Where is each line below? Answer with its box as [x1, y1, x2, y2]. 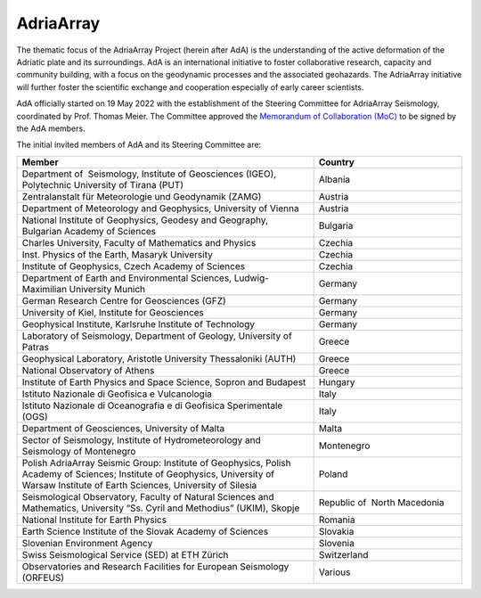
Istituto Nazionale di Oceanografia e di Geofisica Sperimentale [21, 399, 283, 412]
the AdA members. [16, 123, 86, 134]
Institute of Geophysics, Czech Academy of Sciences [21, 259, 245, 272]
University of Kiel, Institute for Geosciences [21, 306, 205, 318]
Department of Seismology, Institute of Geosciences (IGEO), [21, 168, 277, 180]
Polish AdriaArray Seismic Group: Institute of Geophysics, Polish [21, 456, 291, 469]
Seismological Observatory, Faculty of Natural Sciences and [21, 490, 275, 503]
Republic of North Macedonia [318, 496, 444, 508]
